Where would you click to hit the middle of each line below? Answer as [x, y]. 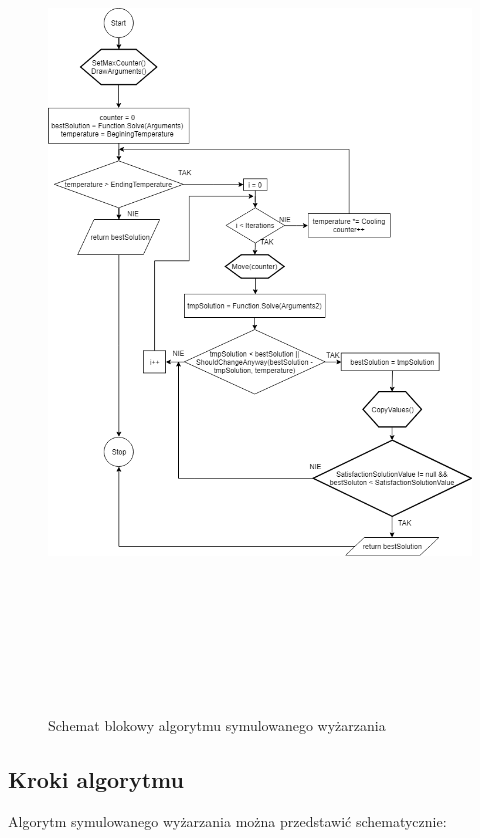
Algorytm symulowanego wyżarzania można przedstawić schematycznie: [227, 820]
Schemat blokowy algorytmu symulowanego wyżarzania [217, 725]
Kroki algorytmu [96, 779]
